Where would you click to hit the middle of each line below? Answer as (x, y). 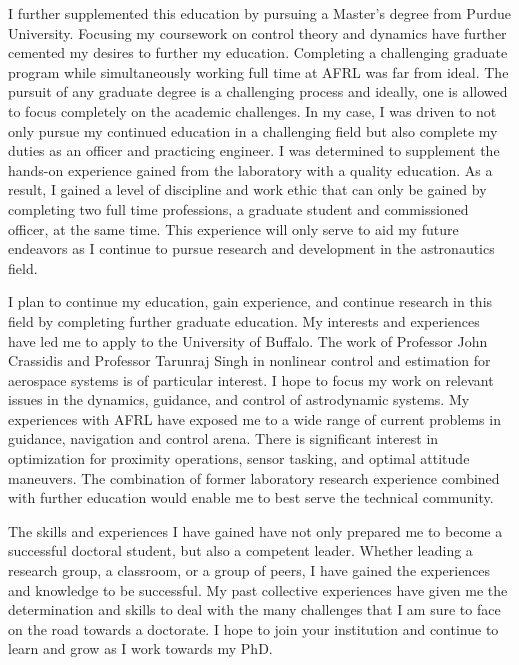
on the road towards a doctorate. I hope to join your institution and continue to (253, 628)
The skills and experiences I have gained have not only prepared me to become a (255, 530)
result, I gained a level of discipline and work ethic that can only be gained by (247, 189)
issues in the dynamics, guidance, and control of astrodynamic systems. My (239, 399)
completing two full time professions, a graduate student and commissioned (238, 208)
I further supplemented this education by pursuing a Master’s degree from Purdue (259, 13)
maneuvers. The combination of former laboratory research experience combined (254, 477)
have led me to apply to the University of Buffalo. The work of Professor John (248, 340)
